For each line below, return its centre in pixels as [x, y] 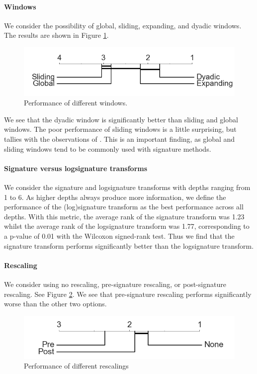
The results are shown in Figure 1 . [56, 35]
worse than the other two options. [55, 304]
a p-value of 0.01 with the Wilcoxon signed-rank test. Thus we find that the [119, 235]
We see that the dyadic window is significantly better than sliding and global [121, 119]
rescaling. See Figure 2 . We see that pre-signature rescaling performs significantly [128, 294]
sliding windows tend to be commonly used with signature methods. [108, 148]
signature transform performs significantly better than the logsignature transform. [129, 245]
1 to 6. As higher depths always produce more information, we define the [115, 197]
